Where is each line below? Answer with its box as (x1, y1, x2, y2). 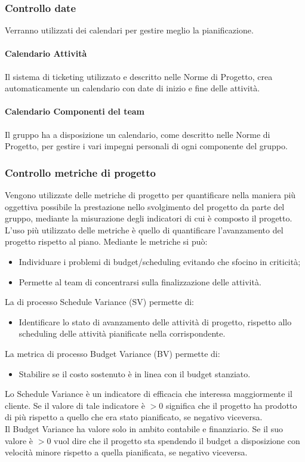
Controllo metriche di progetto (5, 165, 156, 180)
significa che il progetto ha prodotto (165, 399, 297, 411)
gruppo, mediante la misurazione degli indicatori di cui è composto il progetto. (5, 212, 292, 224)
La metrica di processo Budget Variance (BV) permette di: (5, 347, 220, 359)
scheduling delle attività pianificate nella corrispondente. (19, 327, 226, 340)
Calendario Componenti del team (5, 105, 145, 118)
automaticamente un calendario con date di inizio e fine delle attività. (5, 82, 260, 94)
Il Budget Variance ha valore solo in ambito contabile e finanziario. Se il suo (5, 422, 283, 435)
